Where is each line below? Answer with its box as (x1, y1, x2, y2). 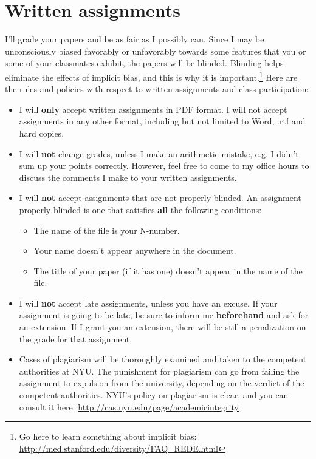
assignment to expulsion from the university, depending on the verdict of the (19, 376, 304, 389)
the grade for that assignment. (19, 332, 132, 345)
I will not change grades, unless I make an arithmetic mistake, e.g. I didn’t (19, 147, 299, 160)
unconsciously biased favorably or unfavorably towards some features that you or (5, 44, 306, 57)
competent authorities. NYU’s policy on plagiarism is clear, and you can (19, 389, 289, 401)
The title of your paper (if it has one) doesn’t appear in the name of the (33, 264, 303, 277)
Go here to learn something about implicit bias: (19, 430, 197, 443)
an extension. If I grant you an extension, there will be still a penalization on (19, 321, 306, 333)
